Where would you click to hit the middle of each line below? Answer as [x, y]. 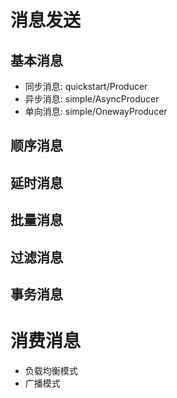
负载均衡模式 [51, 370]
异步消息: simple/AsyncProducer [92, 99]
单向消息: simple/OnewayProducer [96, 111]
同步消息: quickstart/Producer [86, 86]
